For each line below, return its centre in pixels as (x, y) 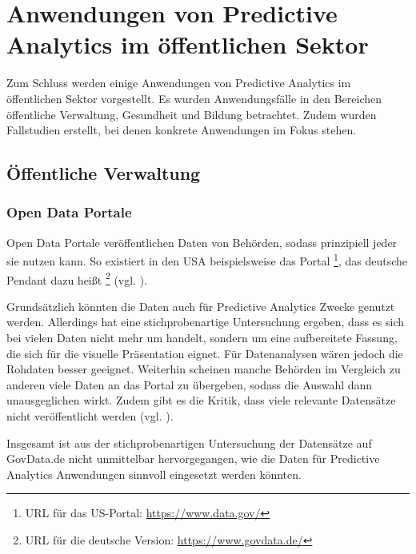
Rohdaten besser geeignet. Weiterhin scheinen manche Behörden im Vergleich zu (204, 369)
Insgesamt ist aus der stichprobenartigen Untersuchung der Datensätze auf (189, 442)
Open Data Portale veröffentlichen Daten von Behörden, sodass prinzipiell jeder (202, 242)
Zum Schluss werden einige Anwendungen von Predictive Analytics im (179, 83)
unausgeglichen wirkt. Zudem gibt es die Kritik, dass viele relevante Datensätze (201, 400)
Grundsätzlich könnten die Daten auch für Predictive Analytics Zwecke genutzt (201, 306)
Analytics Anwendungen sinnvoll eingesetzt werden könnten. (154, 474)
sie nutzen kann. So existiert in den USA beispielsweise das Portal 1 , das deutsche (207, 259)
